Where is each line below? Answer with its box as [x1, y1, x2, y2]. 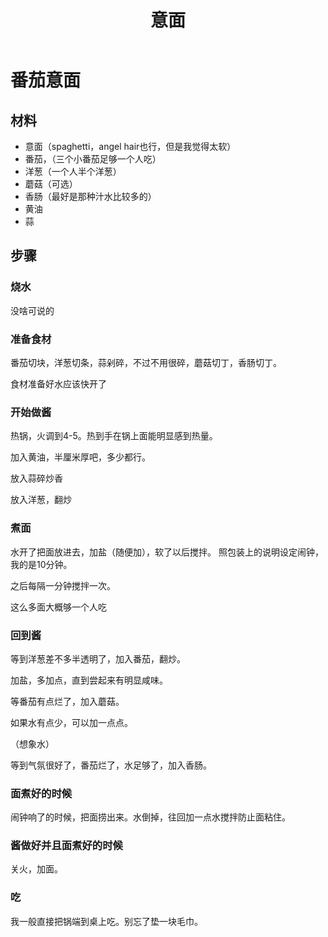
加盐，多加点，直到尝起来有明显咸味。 [10, 674, 168, 686]
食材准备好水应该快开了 [10, 377, 107, 390]
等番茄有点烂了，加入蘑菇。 [10, 695, 125, 707]
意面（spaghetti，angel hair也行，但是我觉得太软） [24, 141, 237, 152]
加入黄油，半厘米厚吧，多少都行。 [10, 451, 151, 463]
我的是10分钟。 [10, 558, 73, 570]
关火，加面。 [10, 863, 63, 875]
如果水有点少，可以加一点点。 [10, 716, 133, 728]
